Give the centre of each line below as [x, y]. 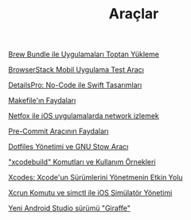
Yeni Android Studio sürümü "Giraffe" [70, 208]
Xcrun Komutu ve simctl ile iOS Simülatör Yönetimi [90, 193]
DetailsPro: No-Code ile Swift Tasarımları [75, 85]
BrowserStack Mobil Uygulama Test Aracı [76, 70]
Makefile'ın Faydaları [42, 101]
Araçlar [134, 14]
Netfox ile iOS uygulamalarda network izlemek [84, 116]
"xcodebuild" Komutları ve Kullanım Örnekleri [82, 162]
